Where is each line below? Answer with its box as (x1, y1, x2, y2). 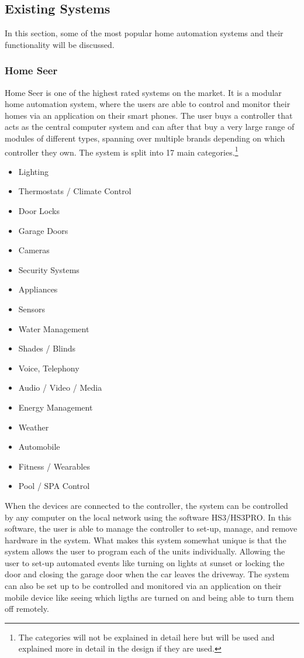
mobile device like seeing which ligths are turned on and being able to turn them (5, 591, 294, 603)
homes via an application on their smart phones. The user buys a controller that (5, 109, 293, 121)
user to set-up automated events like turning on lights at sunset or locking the (5, 556, 285, 569)
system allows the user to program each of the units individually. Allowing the (5, 545, 285, 557)
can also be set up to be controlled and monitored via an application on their (5, 580, 282, 592)
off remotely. (5, 602, 49, 615)
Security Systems (18, 263, 80, 275)
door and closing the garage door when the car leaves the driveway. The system (5, 568, 289, 580)
